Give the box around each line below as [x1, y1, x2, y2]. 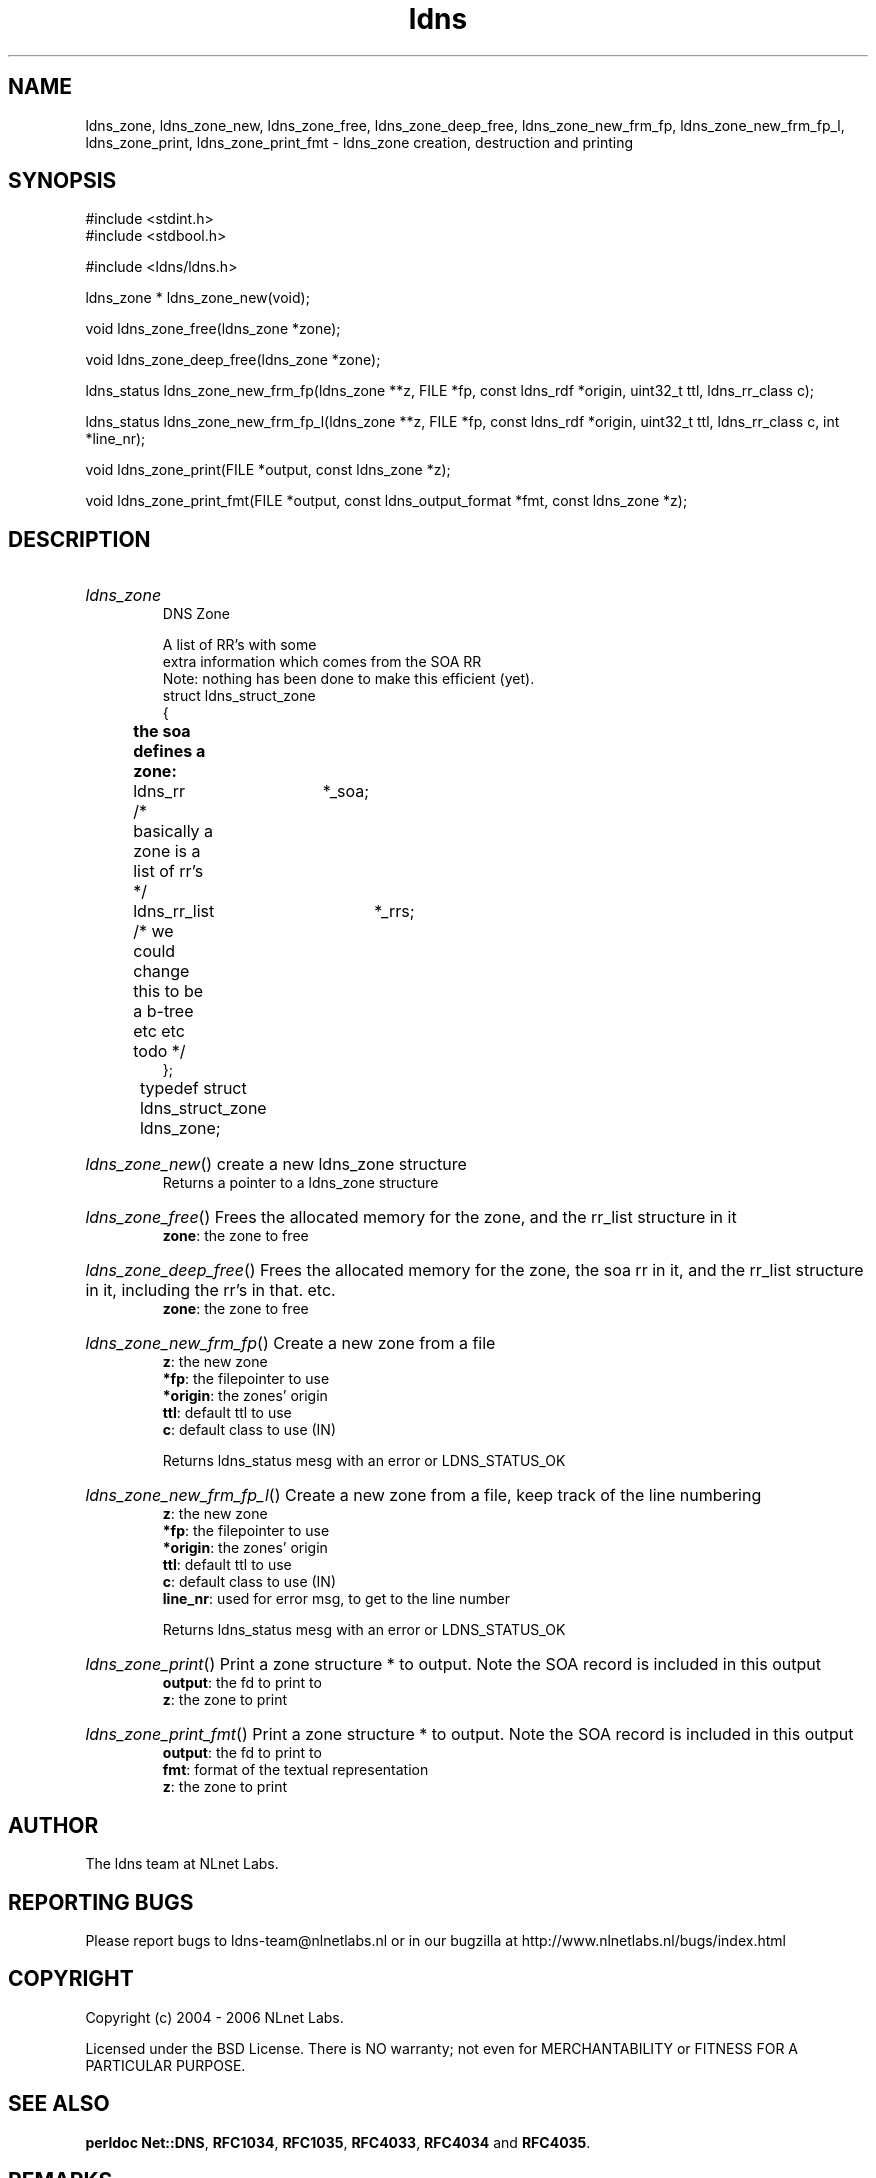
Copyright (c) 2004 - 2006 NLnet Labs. [85, 2008, 344, 2026]
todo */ [133, 1041, 186, 1062]
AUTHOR [8, 1812, 99, 1838]
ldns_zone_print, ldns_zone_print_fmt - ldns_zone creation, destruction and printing [85, 133, 634, 151]
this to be [133, 981, 204, 1002]
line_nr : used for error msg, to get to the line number [162, 1590, 510, 1608]
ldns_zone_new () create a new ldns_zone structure [85, 1154, 467, 1175]
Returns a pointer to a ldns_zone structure [162, 1174, 439, 1192]
